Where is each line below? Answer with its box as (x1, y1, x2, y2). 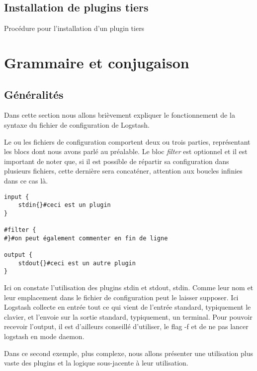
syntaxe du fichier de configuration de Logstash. (4, 119, 150, 130)
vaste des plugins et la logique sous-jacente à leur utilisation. (4, 358, 188, 368)
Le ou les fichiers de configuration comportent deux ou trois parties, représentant (4, 136, 251, 147)
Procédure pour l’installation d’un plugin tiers (4, 23, 145, 33)
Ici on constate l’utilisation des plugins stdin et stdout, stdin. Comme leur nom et (4, 282, 254, 293)
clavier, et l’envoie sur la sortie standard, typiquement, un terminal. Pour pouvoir (4, 311, 253, 322)
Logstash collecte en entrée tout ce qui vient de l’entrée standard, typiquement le (4, 302, 251, 312)
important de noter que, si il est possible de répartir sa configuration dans (4, 156, 229, 166)
